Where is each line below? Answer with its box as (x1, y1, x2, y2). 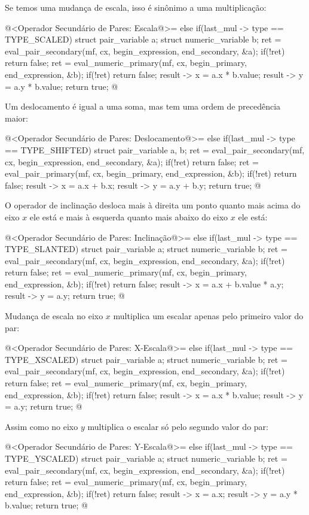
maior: (5, 111, 28, 124)
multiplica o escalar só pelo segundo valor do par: (87, 420, 268, 432)
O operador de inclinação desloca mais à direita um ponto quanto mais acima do (5, 199, 301, 211)
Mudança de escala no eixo (5, 310, 103, 322)
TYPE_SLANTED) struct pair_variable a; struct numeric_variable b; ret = (5, 243, 287, 255)
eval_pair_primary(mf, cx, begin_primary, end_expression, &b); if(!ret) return (5, 167, 297, 180)
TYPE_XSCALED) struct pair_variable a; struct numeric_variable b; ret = (5, 353, 287, 365)
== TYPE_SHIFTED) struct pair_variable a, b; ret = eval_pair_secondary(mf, (5, 143, 305, 156)
